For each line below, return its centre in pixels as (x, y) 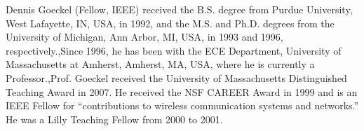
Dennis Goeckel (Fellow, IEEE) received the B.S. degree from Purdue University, (179, 9)
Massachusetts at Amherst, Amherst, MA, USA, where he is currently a (160, 64)
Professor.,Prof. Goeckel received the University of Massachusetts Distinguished (176, 77)
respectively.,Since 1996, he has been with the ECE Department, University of (174, 50)
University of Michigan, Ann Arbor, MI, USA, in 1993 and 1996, (144, 37)
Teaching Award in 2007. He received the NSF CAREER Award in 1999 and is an (182, 91)
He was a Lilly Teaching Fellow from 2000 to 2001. (114, 119)
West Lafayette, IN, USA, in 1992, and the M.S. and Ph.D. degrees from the (170, 23)
